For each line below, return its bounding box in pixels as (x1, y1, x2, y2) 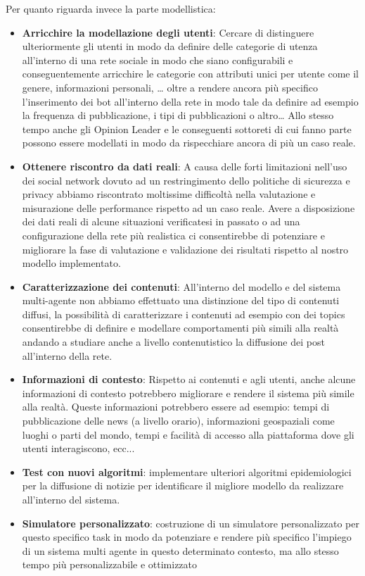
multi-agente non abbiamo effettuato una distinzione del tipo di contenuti (22, 293, 340, 308)
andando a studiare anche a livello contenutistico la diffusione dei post (22, 334, 325, 349)
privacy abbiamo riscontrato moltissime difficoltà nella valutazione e (22, 187, 316, 201)
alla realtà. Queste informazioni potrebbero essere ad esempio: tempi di (22, 399, 330, 414)
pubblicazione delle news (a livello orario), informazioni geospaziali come (22, 413, 335, 428)
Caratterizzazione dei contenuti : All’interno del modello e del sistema (22, 279, 341, 294)
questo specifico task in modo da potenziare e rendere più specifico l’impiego (22, 530, 352, 544)
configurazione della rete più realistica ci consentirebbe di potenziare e (22, 227, 325, 242)
